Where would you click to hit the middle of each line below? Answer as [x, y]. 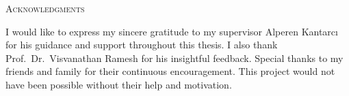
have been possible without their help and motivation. [119, 84]
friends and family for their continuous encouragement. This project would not [170, 71]
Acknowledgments [45, 8]
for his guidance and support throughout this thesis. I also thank [142, 45]
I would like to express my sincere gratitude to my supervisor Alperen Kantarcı [172, 31]
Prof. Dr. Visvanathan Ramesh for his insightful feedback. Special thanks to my [174, 58]
